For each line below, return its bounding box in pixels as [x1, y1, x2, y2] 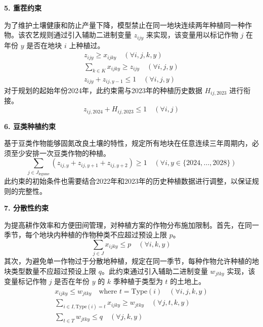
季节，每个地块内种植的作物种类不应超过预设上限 [4, 229, 167, 240]
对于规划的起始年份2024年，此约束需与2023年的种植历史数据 [4, 85, 202, 96]
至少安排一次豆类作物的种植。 [11, 147, 110, 158]
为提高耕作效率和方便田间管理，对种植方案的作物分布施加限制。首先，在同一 [4, 219, 259, 230]
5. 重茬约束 [4, 3, 41, 13]
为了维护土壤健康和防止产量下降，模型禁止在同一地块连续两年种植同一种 [4, 19, 245, 30]
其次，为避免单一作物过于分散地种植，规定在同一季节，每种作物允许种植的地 [4, 256, 259, 266]
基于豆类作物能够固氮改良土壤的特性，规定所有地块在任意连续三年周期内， [4, 138, 252, 148]
